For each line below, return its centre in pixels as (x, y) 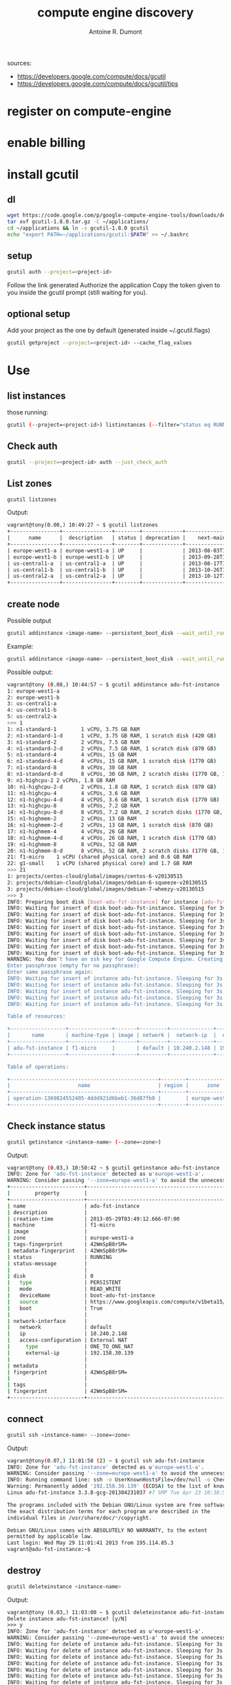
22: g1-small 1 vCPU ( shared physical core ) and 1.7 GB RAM (100, 864)
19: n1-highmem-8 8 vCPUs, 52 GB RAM (72, 844)
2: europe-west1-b (33, 698)
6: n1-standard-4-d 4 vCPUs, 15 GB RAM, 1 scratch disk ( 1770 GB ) (112, 761)
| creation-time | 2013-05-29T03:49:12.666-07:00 (93, 1219)
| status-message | (47, 1263)
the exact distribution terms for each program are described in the (109, 1511)
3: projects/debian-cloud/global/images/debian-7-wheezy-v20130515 (106, 889)
